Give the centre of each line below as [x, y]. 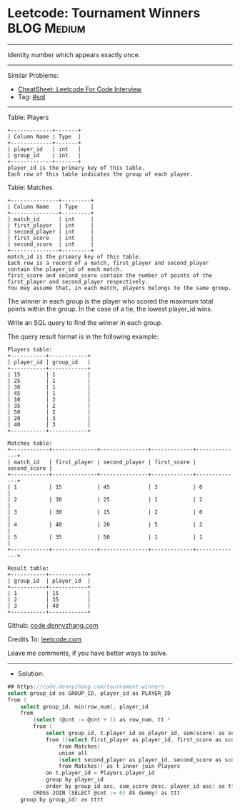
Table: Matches [30, 187]
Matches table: [30, 443]
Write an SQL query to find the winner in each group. [85, 322]
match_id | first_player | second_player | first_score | [105, 462]
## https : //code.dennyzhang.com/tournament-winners [86, 686]
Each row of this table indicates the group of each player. [100, 174]
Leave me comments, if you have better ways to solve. [87, 653]
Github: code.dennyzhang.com [53, 625]
